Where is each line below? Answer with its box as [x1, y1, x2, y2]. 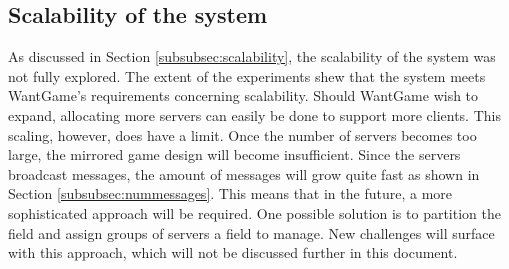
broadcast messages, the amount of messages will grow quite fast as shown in [8, 163, 480, 184]
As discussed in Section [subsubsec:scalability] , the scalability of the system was [8, 46, 496, 67]
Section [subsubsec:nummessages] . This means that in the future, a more [8, 183, 453, 204]
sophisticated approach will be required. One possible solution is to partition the [8, 202, 501, 223]
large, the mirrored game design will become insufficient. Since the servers [8, 144, 461, 165]
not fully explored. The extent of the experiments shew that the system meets [8, 65, 486, 86]
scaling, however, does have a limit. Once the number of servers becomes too [8, 124, 477, 145]
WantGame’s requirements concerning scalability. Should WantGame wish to [8, 85, 479, 106]
